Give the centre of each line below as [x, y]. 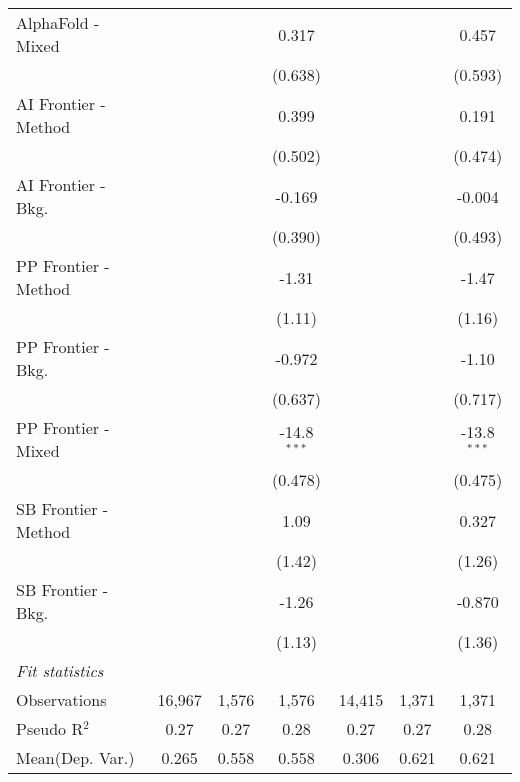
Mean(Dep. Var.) [75, 757]
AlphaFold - [58, 22]
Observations [61, 699]
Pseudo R [50, 728]
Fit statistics [60, 670]
